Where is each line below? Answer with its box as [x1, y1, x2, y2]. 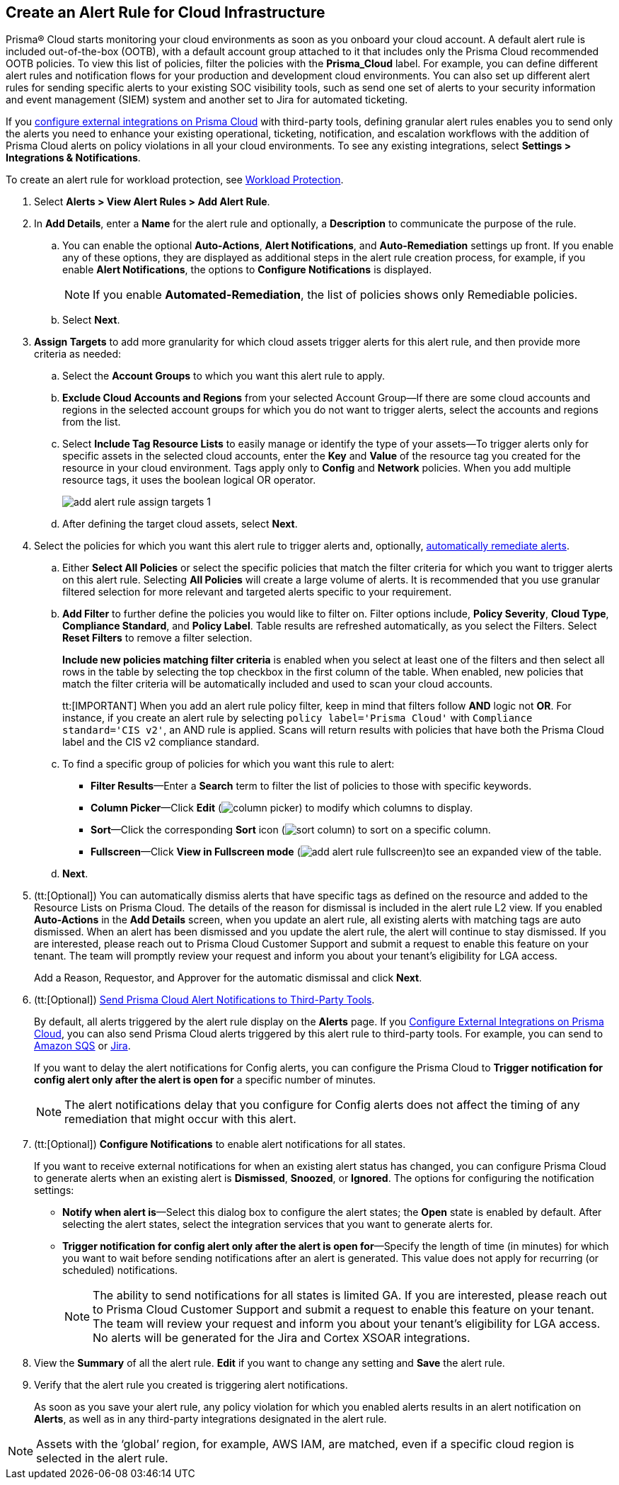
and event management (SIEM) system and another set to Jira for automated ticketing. [6, 93, 408, 106]
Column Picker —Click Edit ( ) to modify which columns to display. [91, 802, 473, 814]
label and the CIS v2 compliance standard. [62, 736, 260, 749]
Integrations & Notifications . [6, 152, 141, 164]
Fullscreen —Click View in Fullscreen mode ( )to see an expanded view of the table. [91, 846, 602, 858]
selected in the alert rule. [36, 1451, 168, 1466]
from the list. [62, 416, 121, 428]
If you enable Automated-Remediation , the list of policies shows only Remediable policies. [93, 288, 578, 302]
